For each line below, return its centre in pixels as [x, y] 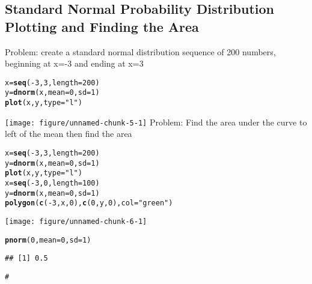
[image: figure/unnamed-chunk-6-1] [76, 221]
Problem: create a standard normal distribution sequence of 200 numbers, [140, 51]
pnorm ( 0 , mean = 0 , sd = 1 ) [48, 240]
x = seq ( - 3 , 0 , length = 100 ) [52, 183]
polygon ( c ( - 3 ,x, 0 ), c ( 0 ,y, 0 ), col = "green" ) [89, 203]
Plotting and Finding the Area [102, 26]
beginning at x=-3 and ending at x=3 [74, 63]
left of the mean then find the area [69, 134]
